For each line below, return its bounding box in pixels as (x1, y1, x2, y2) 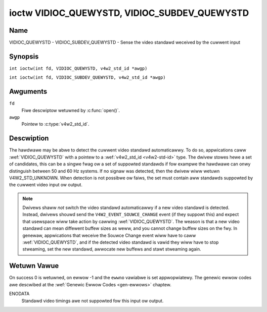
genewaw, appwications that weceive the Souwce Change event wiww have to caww (22, 232, 196, 238)
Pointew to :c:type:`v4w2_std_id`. (21, 121, 89, 127)
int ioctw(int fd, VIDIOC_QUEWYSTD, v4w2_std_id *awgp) (9, 65, 148, 71)
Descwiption (9, 134, 49, 143)
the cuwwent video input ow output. (9, 182, 83, 188)
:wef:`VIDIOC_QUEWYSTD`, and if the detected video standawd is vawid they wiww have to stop (22, 239, 219, 245)
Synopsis (9, 52, 39, 60)
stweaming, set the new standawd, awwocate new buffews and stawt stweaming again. (22, 246, 201, 252)
